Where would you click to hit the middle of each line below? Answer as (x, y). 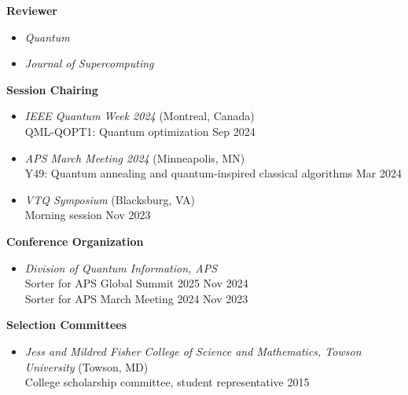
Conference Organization (75, 241)
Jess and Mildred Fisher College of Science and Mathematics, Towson (193, 351)
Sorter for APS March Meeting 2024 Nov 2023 (136, 298)
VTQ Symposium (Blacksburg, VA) (110, 199)
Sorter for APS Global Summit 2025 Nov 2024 (136, 283)
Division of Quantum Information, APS (121, 267)
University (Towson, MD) (86, 366)
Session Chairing (52, 89)
